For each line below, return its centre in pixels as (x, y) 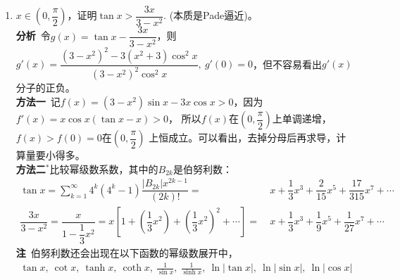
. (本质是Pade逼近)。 (211, 15)
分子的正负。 (45, 88)
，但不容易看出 (288, 64)
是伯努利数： (202, 168)
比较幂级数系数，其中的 (104, 168)
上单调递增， (302, 118)
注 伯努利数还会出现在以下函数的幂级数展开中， (127, 252)
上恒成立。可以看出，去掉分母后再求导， (243, 137)
